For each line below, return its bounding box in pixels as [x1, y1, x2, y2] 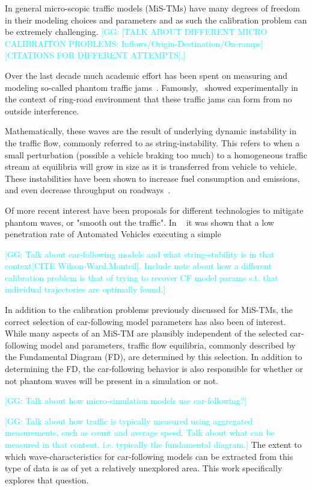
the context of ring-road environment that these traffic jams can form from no [5, 93, 292, 105]
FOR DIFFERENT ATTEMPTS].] [57, 49, 186, 61]
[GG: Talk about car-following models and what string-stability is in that [5, 247, 275, 260]
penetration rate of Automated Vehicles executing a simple [5, 228, 221, 240]
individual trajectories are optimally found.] [5, 283, 166, 296]
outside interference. [5, 104, 79, 117]
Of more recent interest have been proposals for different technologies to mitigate [5, 203, 304, 216]
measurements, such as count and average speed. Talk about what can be [5, 426, 275, 439]
